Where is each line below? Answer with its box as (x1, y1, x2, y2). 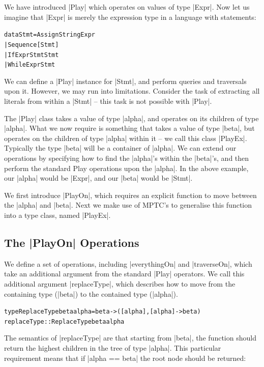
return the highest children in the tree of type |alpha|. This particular (4, 343, 221, 353)
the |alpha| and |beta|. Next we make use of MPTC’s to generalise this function (4, 200, 252, 210)
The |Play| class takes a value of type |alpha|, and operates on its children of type (4, 112, 259, 123)
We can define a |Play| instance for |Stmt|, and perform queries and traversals (4, 75, 247, 86)
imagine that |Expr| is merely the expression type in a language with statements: (4, 11, 256, 22)
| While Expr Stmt (4, 61, 55, 69)
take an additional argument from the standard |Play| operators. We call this (4, 268, 245, 279)
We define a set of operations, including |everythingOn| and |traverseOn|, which (4, 258, 252, 269)
